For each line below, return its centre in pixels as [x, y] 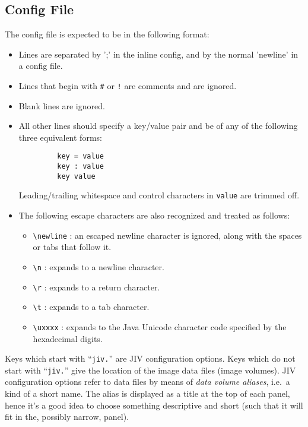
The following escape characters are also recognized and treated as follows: [154, 215]
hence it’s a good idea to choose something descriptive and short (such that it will [154, 405]
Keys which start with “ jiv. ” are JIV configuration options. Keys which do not [150, 358]
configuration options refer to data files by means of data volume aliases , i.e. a [147, 382]
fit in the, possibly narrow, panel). [67, 417]
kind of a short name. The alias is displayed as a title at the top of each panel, [147, 393]
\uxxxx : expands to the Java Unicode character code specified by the [160, 326]
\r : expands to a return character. [96, 287]
